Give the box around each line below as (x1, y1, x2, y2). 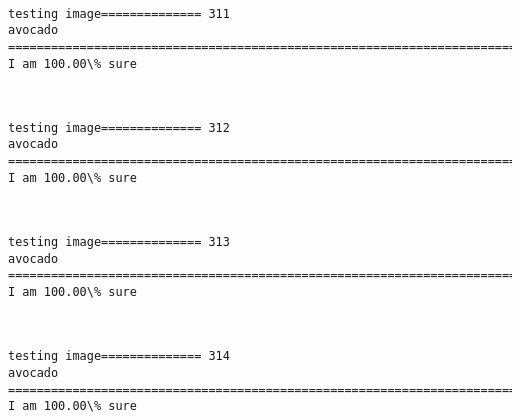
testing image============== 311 (8, 6, 230, 21)
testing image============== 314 (8, 349, 230, 364)
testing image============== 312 (8, 120, 230, 135)
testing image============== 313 (8, 235, 230, 250)
